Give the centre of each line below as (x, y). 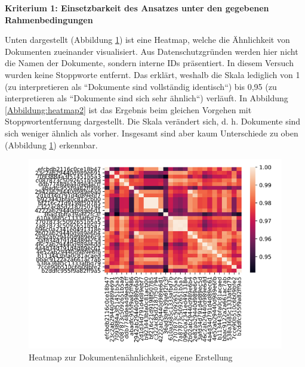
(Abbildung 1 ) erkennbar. (51, 144)
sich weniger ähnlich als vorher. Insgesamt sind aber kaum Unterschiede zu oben (152, 133)
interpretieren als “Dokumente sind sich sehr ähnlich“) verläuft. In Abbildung (147, 98)
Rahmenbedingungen (49, 19)
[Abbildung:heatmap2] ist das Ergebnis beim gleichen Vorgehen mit (128, 109)
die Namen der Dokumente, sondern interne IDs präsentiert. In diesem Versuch (149, 63)
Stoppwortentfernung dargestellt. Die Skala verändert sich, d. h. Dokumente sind (153, 121)
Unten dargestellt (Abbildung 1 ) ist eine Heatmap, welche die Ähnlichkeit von (147, 40)
